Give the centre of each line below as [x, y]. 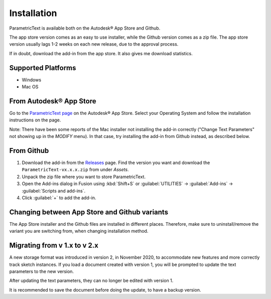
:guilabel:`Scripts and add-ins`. [54, 191]
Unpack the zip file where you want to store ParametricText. [84, 177]
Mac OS [30, 87]
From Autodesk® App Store [53, 101]
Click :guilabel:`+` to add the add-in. [59, 198]
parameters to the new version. [42, 271]
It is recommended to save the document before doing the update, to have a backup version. [105, 290]
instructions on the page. [35, 120]
